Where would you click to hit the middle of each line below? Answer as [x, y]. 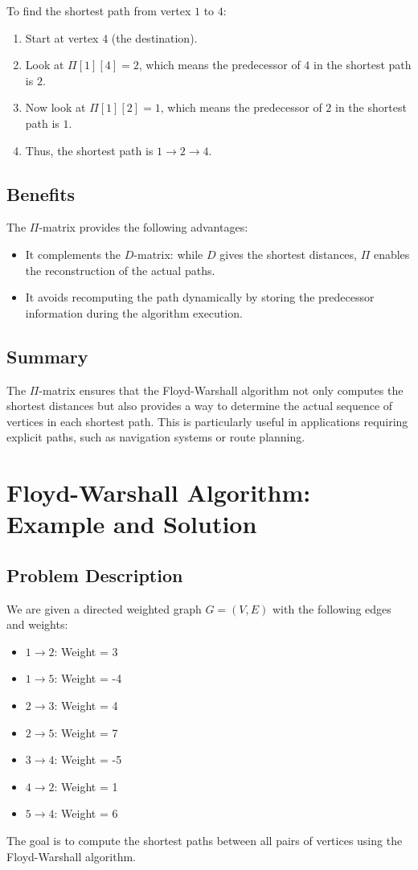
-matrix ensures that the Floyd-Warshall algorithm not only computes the [221, 390]
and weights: [37, 624]
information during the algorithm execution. [134, 312]
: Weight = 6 [86, 813]
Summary [47, 356]
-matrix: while [168, 254]
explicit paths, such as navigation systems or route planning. [156, 437]
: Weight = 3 [86, 651]
